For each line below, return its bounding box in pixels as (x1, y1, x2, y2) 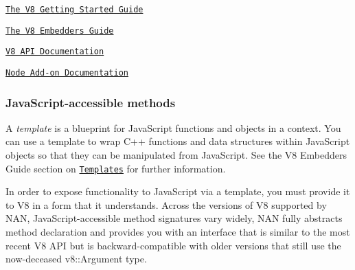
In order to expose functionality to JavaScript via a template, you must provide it (5, 184, 350, 199)
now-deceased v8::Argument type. (5, 251, 147, 266)
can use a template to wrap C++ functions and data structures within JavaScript (5, 134, 350, 148)
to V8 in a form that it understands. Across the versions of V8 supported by (5, 197, 327, 212)
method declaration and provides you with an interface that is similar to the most (5, 225, 350, 239)
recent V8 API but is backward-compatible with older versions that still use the (5, 238, 341, 252)
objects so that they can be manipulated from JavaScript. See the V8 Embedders (5, 148, 347, 162)
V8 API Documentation (5, 47, 104, 57)
